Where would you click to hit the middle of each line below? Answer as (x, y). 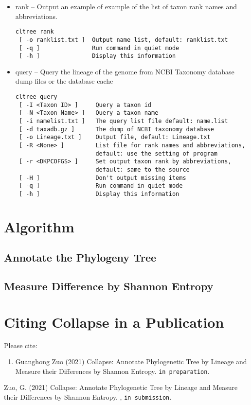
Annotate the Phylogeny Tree (80, 257)
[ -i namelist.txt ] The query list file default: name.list (123, 121)
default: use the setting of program (157, 153)
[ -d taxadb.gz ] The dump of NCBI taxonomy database (116, 129)
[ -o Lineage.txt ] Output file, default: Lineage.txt (115, 137)
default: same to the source (143, 169)
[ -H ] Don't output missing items (102, 178)
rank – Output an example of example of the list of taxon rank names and (126, 6)
